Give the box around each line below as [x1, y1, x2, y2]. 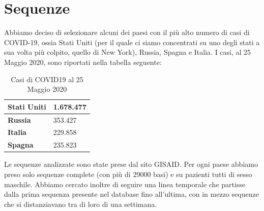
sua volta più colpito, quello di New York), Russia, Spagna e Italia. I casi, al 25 [4, 47, 251, 57]
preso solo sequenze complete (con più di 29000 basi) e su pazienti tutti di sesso [4, 168, 252, 179]
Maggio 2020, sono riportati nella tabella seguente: [4, 56, 162, 67]
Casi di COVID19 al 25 [11, 74, 83, 84]
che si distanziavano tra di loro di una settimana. [4, 198, 157, 209]
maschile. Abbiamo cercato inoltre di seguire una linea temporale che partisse [4, 179, 246, 189]
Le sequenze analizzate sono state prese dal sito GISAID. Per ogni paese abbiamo [4, 159, 258, 169]
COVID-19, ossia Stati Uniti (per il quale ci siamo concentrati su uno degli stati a [4, 37, 260, 47]
